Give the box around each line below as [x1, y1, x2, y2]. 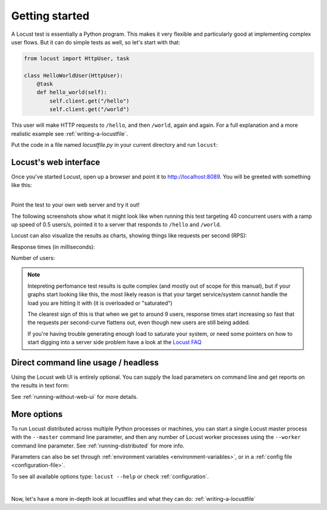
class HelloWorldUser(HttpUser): [24, 72, 124, 79]
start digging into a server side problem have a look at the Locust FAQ [27, 339, 202, 346]
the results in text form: [11, 382, 70, 389]
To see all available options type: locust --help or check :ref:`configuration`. [11, 472, 209, 480]
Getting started [11, 9, 90, 22]
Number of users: [11, 254, 56, 262]
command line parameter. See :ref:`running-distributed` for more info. [11, 442, 185, 449]
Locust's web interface [11, 157, 101, 167]
